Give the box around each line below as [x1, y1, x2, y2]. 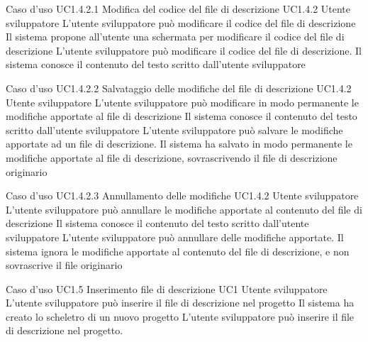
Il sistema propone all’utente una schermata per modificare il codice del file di [6, 29, 345, 44]
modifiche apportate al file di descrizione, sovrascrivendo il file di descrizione [6, 150, 338, 165]
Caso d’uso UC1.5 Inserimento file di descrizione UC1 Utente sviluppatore [6, 281, 328, 296]
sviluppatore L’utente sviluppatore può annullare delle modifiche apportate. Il [6, 229, 344, 244]
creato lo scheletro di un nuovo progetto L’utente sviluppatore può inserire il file [6, 309, 355, 324]
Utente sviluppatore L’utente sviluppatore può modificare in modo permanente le [6, 94, 359, 109]
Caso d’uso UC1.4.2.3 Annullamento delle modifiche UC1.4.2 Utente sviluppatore [6, 188, 359, 203]
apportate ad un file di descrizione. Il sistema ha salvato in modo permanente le [6, 136, 352, 151]
